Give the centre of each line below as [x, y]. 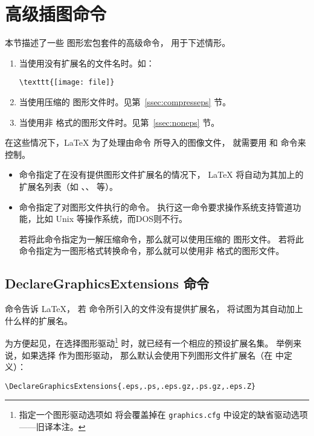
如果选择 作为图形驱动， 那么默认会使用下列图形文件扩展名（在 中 [152, 355]
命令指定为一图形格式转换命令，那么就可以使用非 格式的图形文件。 [152, 251]
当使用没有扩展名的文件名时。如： [87, 63]
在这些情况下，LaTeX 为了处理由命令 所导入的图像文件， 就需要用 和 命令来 [155, 142]
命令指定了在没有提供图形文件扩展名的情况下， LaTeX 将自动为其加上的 [161, 174]
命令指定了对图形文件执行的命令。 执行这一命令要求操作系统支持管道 [156, 207]
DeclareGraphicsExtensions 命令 [107, 283]
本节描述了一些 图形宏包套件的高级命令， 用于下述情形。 [118, 43]
